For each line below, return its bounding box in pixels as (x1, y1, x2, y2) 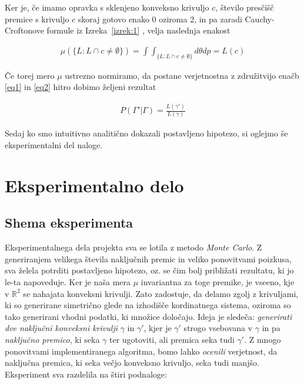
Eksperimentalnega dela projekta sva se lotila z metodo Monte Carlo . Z (5, 241, 262, 253)
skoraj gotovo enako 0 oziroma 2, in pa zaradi (78, 12, 242, 25)
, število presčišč (215, 1, 274, 13)
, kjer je (143, 322, 172, 334)
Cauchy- (245, 12, 275, 25)
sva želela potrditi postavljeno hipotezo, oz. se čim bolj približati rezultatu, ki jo (5, 264, 294, 276)
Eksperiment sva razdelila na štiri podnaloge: (5, 368, 167, 380)
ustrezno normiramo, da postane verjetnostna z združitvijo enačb (65, 69, 299, 81)
